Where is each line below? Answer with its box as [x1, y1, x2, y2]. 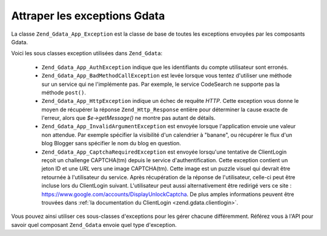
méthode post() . [41, 88, 86, 96]
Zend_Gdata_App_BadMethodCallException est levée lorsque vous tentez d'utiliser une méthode [41, 72, 292, 79]
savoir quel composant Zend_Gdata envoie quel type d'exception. [11, 221, 177, 228]
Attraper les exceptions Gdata [11, 9, 165, 22]
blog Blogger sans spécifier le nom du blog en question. [41, 140, 182, 147]
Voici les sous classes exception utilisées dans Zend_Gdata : [11, 50, 163, 57]
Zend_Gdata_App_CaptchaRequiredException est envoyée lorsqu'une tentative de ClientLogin [41, 148, 287, 156]
